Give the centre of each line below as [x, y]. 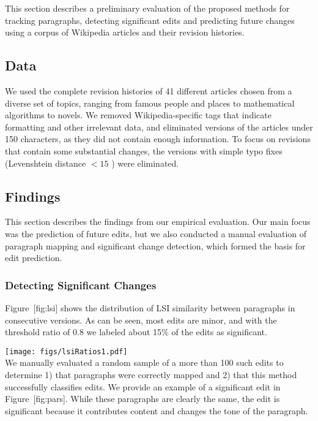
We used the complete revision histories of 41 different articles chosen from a [149, 90]
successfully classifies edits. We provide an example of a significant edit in [143, 386]
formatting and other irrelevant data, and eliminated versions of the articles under [159, 127]
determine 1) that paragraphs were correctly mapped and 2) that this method [151, 374]
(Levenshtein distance [46, 163]
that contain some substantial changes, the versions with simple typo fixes [144, 150]
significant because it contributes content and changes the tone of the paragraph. [157, 410]
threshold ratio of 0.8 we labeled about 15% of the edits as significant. [136, 332]
